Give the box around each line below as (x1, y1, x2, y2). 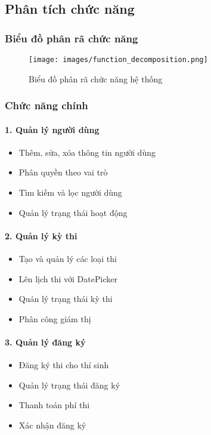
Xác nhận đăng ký (18, 419, 86, 431)
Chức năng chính (5, 98, 88, 113)
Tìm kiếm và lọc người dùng (18, 186, 122, 199)
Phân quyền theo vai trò (18, 166, 108, 178)
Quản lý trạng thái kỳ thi (18, 292, 113, 305)
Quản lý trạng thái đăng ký (18, 378, 120, 391)
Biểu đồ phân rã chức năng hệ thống (29, 72, 163, 85)
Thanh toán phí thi (18, 399, 90, 411)
